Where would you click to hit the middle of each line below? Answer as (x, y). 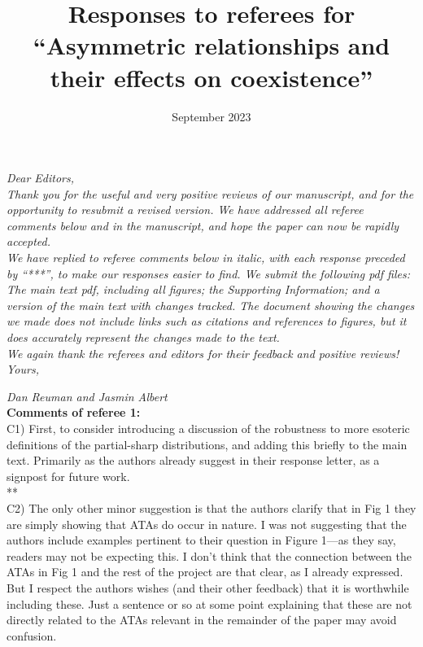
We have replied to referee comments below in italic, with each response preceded (206, 258)
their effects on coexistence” (211, 77)
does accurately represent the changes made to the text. (143, 337)
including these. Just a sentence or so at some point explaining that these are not (209, 603)
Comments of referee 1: (74, 412)
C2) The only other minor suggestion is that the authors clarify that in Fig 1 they (211, 507)
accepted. (29, 241)
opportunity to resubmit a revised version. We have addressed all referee (185, 210)
